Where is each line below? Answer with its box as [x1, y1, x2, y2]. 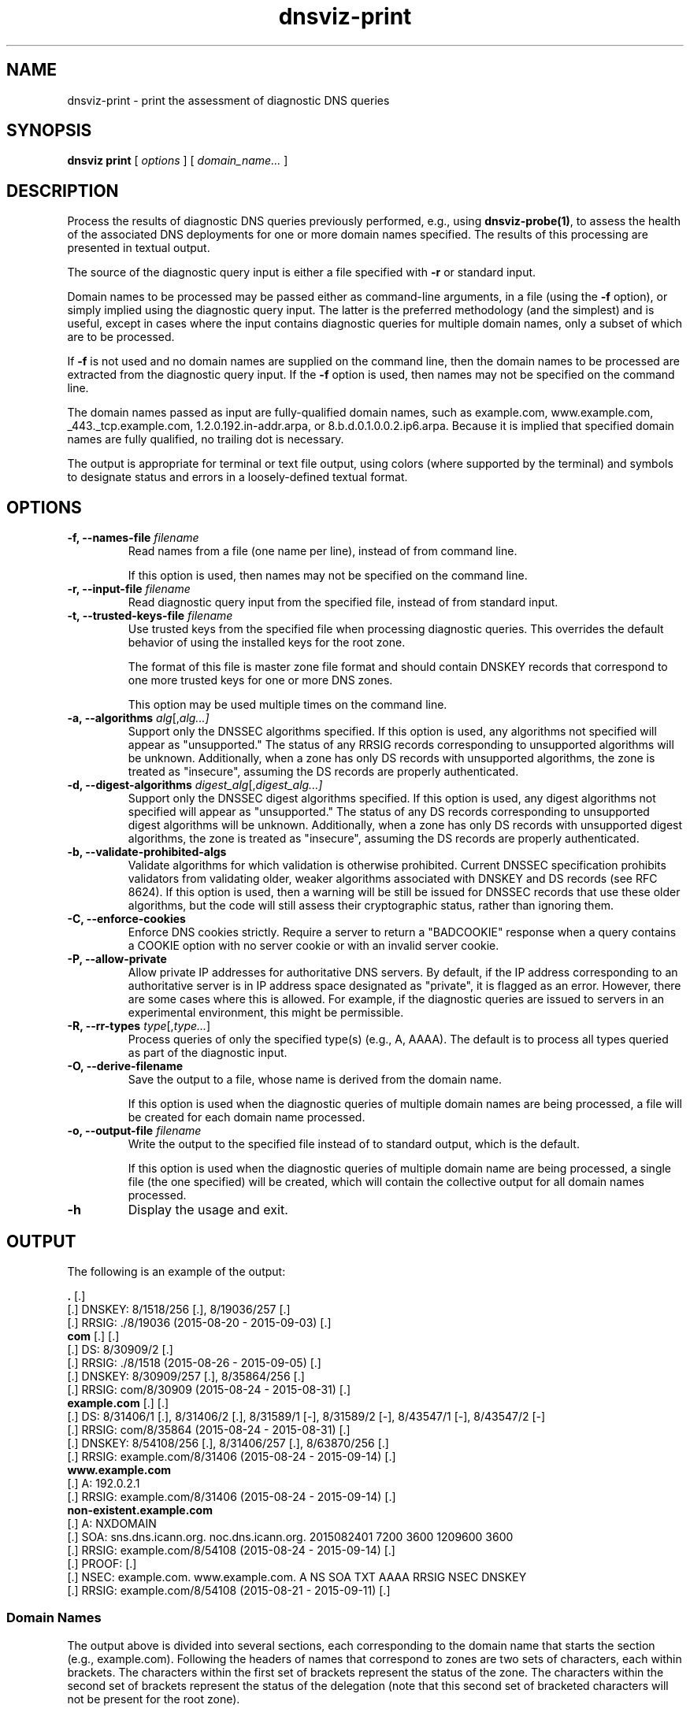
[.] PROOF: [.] [67, 1556, 137, 1570]
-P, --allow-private [67, 952, 167, 966]
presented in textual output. [67, 241, 210, 255]
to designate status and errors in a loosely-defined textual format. [67, 470, 408, 484]
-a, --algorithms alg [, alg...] [67, 711, 210, 725]
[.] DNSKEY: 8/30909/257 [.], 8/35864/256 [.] [67, 1369, 305, 1383]
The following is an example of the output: [67, 1264, 286, 1278]
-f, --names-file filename [67, 531, 199, 545]
